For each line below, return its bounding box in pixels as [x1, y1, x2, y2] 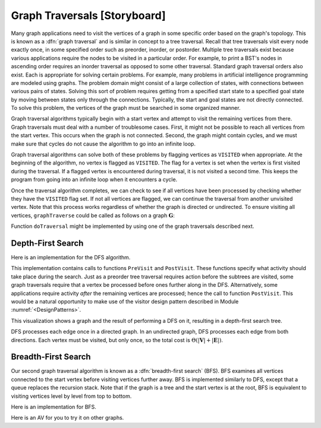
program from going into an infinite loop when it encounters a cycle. [11, 176, 178, 183]
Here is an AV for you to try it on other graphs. [11, 414, 124, 421]
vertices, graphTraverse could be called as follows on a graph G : [11, 211, 175, 219]
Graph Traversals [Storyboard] [11, 9, 166, 22]
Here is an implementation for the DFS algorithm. [11, 254, 131, 261]
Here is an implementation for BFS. [11, 404, 96, 411]
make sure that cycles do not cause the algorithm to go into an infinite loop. [11, 140, 196, 147]
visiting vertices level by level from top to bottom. [11, 392, 132, 400]
